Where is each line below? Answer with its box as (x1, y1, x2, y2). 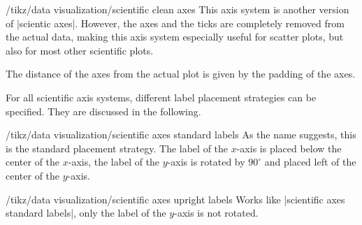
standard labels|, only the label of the (6, 205, 166, 220)
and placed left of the (264, 154, 356, 169)
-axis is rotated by (167, 154, 245, 169)
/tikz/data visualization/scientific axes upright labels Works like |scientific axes (6, 191, 345, 206)
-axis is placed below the (236, 140, 342, 155)
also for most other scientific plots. (6, 43, 154, 57)
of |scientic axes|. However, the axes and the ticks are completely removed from (6, 15, 345, 30)
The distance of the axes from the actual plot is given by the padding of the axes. (6, 66, 356, 81)
